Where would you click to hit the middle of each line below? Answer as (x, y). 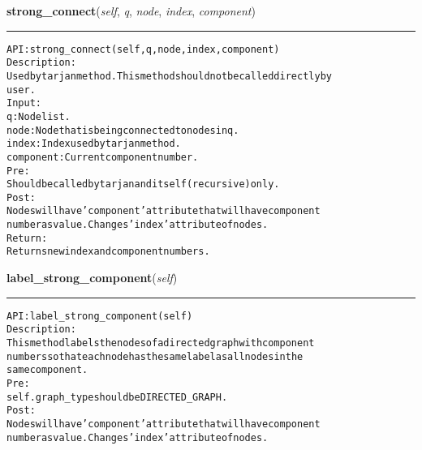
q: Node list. (39, 116)
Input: (24, 103)
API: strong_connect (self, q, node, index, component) (143, 49)
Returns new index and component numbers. (108, 252)
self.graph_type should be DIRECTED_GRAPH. (117, 397)
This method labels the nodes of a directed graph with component (161, 343)
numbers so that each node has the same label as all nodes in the (155, 356)
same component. (47, 370)
